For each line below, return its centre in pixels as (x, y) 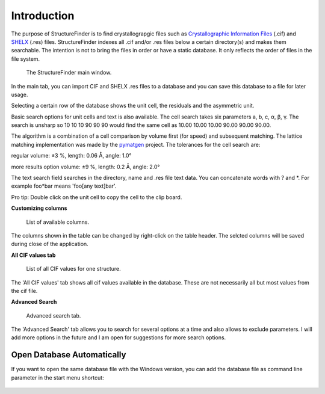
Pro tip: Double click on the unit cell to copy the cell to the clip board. (97, 197)
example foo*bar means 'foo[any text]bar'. (64, 186)
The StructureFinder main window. (69, 73)
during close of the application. (50, 244)
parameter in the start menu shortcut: (58, 377)
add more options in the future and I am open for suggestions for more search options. (119, 337)
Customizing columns (39, 208)
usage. (20, 94)
